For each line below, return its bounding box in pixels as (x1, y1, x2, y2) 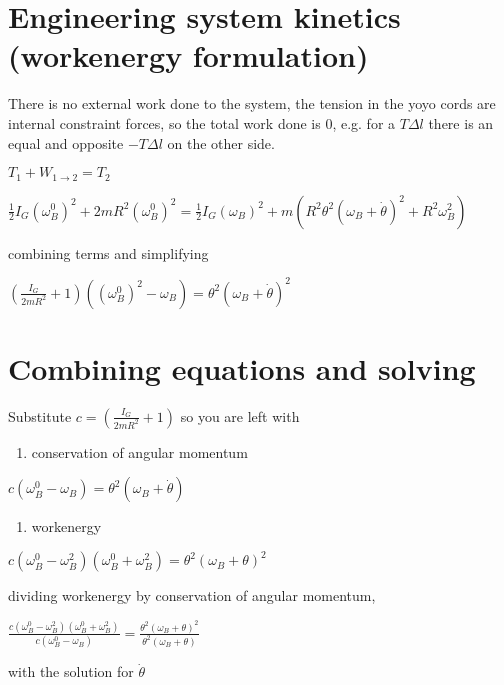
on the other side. (167, 132, 275, 153)
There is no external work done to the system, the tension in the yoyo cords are (8, 93, 496, 114)
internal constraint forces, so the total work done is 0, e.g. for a (8, 112, 396, 133)
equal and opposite (8, 132, 124, 153)
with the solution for (8, 661, 134, 682)
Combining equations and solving (8, 347, 476, 388)
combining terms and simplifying (8, 242, 209, 263)
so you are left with (180, 405, 300, 426)
